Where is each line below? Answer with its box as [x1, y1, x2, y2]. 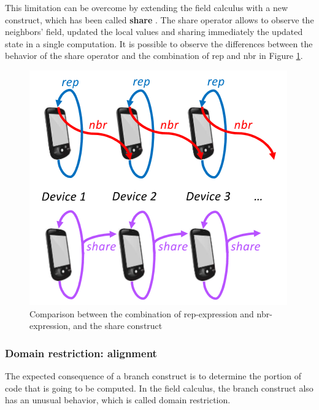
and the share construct [73, 319, 163, 332]
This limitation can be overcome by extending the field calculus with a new [5, 1, 288, 14]
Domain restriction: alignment [5, 345, 157, 360]
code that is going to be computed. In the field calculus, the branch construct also [5, 381, 313, 394]
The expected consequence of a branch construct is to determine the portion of [5, 369, 301, 382]
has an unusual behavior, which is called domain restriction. [5, 393, 231, 406]
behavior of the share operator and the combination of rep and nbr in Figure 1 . [5, 49, 303, 62]
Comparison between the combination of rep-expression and [29, 307, 254, 320]
